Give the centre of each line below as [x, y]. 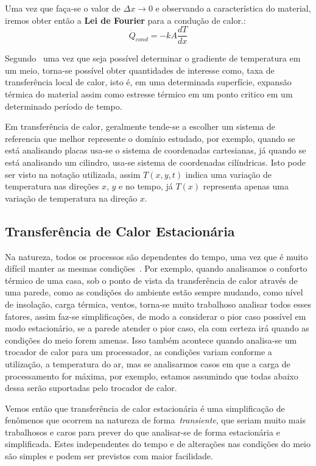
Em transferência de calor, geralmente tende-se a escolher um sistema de [140, 126]
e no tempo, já [146, 186]
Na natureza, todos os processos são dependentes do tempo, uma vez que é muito [156, 256]
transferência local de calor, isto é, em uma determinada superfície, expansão [148, 82]
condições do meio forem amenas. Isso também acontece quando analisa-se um [151, 340]
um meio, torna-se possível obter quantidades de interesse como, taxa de [140, 70]
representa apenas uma [246, 186]
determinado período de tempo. [64, 106]
